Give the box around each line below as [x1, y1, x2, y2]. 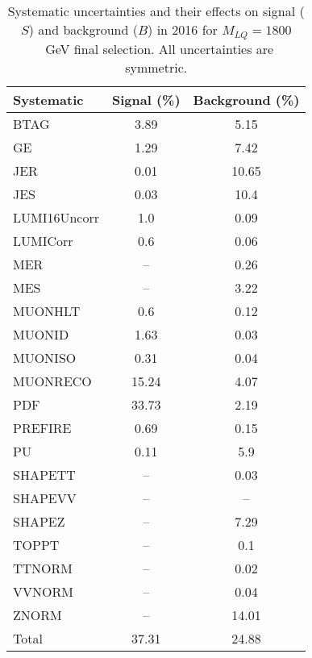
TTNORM [13, 558, 73, 577]
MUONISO [13, 348, 77, 367]
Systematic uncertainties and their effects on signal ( [7, 2, 305, 20]
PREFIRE [13, 418, 72, 437]
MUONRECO [13, 371, 92, 390]
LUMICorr [13, 231, 73, 250]
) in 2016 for [148, 20, 218, 39]
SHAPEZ [13, 511, 65, 531]
